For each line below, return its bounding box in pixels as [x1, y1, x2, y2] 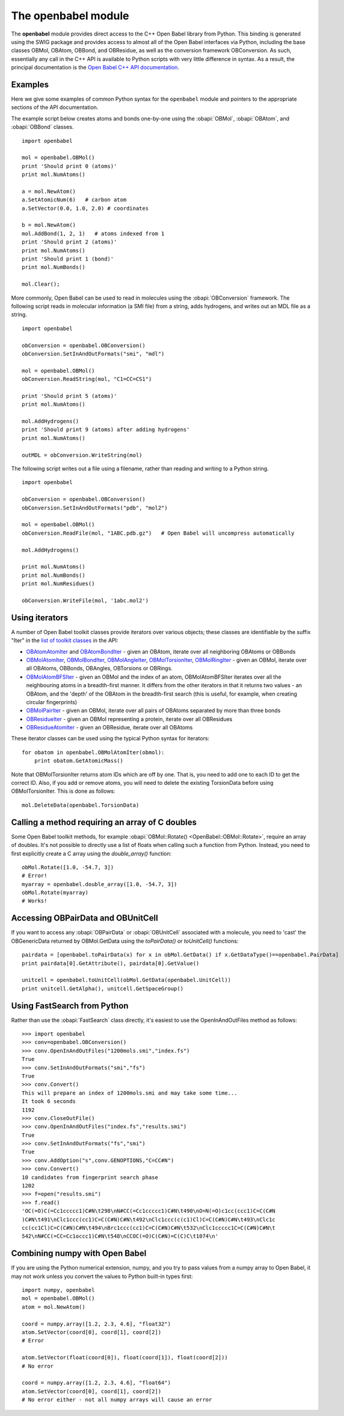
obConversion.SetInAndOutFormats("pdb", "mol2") [22, 504, 168, 511]
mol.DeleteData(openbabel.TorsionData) [22, 802, 140, 808]
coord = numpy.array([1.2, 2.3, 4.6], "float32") [22, 1320, 171, 1327]
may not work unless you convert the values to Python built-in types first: [11, 1273, 193, 1280]
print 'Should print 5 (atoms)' [22, 392, 117, 399]
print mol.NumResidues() [22, 581, 95, 587]
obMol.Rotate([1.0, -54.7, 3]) [22, 864, 114, 870]
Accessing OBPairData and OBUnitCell [11, 913, 159, 924]
